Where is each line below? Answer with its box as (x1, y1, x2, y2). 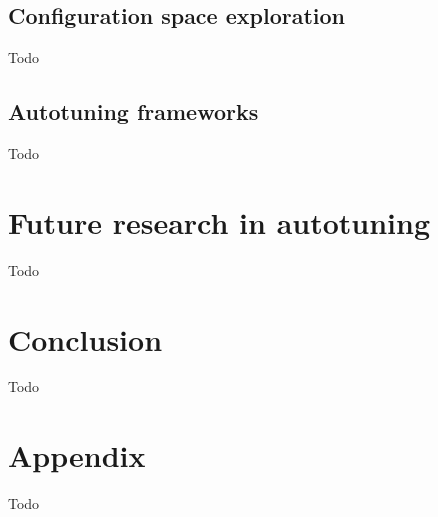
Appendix (8, 435, 146, 476)
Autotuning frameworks (8, 96, 259, 127)
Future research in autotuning (8, 201, 431, 242)
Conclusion (8, 318, 163, 359)
